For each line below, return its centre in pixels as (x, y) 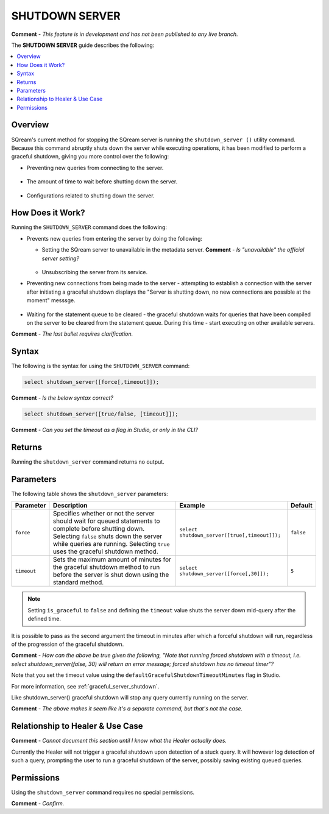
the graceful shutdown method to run (106, 567)
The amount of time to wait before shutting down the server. (102, 182)
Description (70, 506)
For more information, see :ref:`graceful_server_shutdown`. (85, 686)
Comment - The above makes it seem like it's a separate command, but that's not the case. (127, 709)
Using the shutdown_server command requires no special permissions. (103, 792)
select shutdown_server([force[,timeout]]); (92, 382)
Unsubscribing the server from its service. (95, 272)
